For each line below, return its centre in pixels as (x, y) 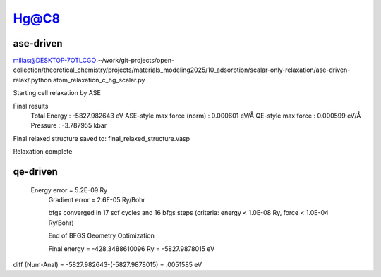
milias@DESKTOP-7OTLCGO (55, 61)
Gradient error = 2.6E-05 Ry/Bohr (97, 199)
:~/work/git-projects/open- (135, 61)
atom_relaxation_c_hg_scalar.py (99, 80)
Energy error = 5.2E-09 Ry (69, 190)
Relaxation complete (43, 152)
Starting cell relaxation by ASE (57, 93)
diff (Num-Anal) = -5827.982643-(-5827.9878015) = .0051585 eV (108, 264)
